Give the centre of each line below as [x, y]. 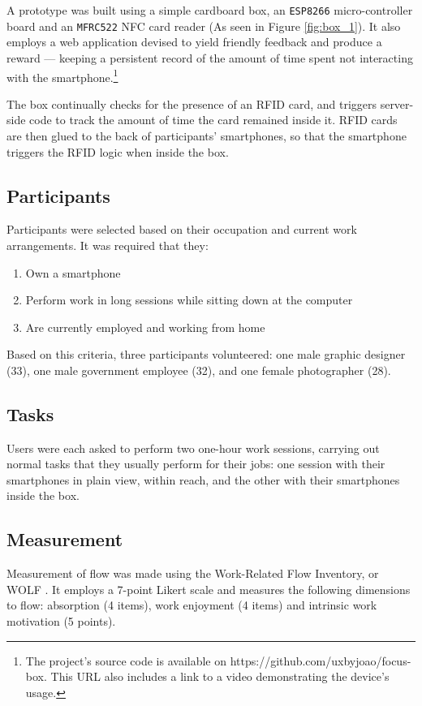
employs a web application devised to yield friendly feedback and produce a [194, 42]
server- [397, 103]
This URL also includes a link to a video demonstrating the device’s [220, 676]
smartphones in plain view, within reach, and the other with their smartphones [203, 479]
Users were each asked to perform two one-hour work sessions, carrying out [193, 448]
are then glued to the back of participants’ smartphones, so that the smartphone [207, 135]
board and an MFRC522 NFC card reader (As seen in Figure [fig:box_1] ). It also [204, 26]
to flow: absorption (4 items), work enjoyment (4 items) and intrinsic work [192, 605]
